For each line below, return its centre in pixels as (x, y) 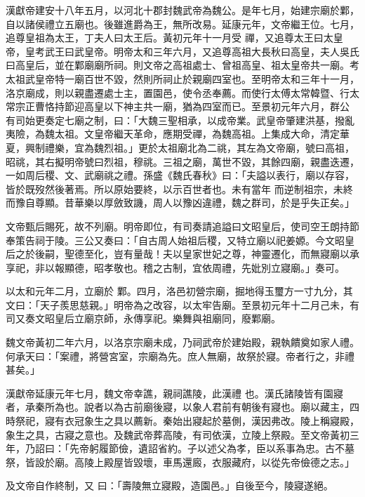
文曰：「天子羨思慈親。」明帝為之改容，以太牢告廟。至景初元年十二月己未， (178, 304)
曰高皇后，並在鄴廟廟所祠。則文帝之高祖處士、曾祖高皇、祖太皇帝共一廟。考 (182, 65)
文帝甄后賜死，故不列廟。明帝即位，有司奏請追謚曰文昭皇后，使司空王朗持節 (182, 226)
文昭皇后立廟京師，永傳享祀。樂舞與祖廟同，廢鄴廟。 (158, 318)
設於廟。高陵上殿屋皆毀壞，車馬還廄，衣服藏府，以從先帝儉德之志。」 (194, 462)
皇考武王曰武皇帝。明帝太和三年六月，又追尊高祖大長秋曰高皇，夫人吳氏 (192, 51)
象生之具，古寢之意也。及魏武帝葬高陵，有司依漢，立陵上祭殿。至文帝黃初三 (182, 434)
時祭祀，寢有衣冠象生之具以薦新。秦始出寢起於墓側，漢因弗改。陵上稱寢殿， (182, 421)
